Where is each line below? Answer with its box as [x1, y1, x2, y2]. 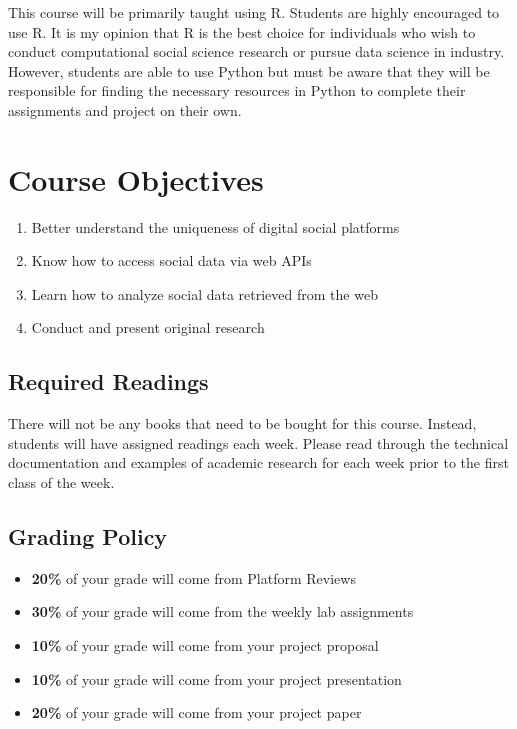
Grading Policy [8, 521, 168, 552]
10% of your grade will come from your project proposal [31, 635, 379, 656]
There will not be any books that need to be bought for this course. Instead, [8, 413, 477, 434]
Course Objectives [8, 158, 264, 199]
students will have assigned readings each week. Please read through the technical [8, 432, 509, 453]
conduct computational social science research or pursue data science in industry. [8, 41, 505, 62]
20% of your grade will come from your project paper [31, 702, 362, 723]
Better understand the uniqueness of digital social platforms [31, 216, 400, 237]
